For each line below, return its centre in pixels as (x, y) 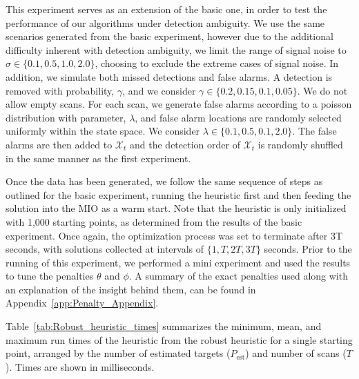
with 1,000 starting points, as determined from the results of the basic (154, 221)
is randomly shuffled (300, 144)
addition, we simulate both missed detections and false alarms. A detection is (169, 76)
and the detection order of (185, 144)
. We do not (322, 90)
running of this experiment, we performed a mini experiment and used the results (178, 262)
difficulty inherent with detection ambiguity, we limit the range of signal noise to (176, 49)
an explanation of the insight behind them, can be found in (131, 289)
